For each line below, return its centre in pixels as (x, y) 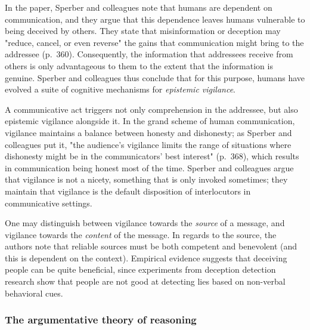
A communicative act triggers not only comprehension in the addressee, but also (151, 109)
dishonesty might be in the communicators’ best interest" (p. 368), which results (152, 156)
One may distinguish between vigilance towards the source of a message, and (145, 223)
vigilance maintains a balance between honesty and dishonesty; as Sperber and (148, 132)
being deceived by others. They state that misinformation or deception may (143, 31)
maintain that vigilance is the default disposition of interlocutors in (128, 191)
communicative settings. (49, 203)
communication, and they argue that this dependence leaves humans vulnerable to (155, 19)
